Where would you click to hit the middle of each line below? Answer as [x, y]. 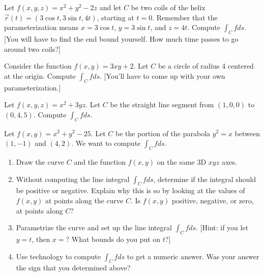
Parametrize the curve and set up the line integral [94, 227]
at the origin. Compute [40, 75]
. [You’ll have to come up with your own [163, 75]
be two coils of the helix [168, 7]
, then [41, 239]
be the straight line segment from [162, 104]
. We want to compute [106, 143]
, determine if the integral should [205, 179]
